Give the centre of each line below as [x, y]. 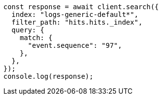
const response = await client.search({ [81, 7]
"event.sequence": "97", [75, 45]
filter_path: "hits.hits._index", [77, 22]
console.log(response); [49, 76]
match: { [36, 38]
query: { [28, 30]
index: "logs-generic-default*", [75, 14]
